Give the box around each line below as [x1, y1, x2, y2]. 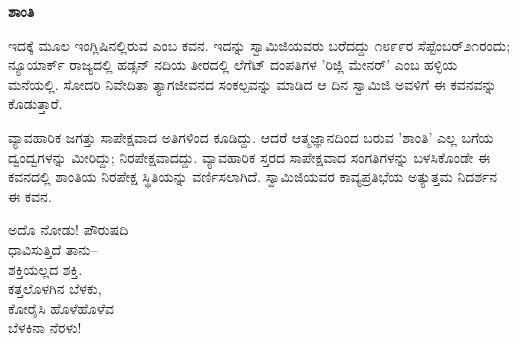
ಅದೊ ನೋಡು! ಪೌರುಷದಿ [8, 219, 129, 240]
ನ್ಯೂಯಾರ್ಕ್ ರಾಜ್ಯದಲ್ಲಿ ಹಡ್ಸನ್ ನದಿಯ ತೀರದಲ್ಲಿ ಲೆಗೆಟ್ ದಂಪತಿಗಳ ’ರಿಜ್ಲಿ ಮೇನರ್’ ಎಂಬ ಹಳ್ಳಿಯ [8, 54, 458, 75]
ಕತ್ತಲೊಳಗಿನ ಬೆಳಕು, [8, 278, 102, 299]
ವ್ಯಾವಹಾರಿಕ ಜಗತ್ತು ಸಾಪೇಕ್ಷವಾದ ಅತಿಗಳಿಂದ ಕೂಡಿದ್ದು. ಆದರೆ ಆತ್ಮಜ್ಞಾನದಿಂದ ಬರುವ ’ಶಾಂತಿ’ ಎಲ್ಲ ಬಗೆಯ [8, 126, 494, 147]
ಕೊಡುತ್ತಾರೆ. [8, 93, 63, 114]
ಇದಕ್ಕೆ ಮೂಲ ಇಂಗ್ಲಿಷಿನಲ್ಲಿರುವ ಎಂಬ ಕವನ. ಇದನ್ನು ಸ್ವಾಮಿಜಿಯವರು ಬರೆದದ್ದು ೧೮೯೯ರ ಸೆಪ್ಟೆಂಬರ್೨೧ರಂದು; [8, 34, 511, 55]
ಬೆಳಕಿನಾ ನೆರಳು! [8, 317, 82, 338]
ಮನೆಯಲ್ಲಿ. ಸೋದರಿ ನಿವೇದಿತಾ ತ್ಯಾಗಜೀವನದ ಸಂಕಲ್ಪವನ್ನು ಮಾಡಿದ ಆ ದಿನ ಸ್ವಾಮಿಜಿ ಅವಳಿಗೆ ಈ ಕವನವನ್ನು [8, 73, 497, 94]
